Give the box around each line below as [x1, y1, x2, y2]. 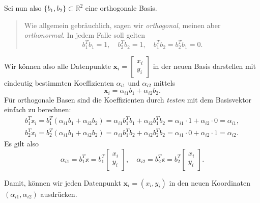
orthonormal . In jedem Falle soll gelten [24, 30, 145, 40]
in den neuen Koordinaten [169, 177, 251, 188]
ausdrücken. [40, 188, 77, 199]
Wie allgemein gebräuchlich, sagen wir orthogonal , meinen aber [24, 19, 221, 30]
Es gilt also [4, 138, 39, 149]
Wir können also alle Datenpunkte [4, 60, 111, 71]
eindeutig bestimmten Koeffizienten [4, 77, 114, 88]
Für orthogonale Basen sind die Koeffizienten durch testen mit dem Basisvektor [4, 94, 252, 105]
